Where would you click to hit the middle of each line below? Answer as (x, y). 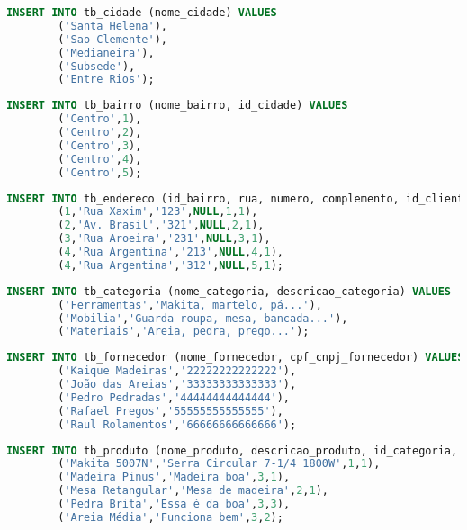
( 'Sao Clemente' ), (112, 39)
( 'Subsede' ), (97, 66)
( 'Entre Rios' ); (106, 80)
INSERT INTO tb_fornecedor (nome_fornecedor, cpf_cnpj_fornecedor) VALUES (235, 358)
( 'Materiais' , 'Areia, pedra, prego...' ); (184, 332)
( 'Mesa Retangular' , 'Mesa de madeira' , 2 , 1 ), (193, 491)
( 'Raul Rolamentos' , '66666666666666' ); (177, 424)
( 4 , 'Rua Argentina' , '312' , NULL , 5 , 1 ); (171, 265)
